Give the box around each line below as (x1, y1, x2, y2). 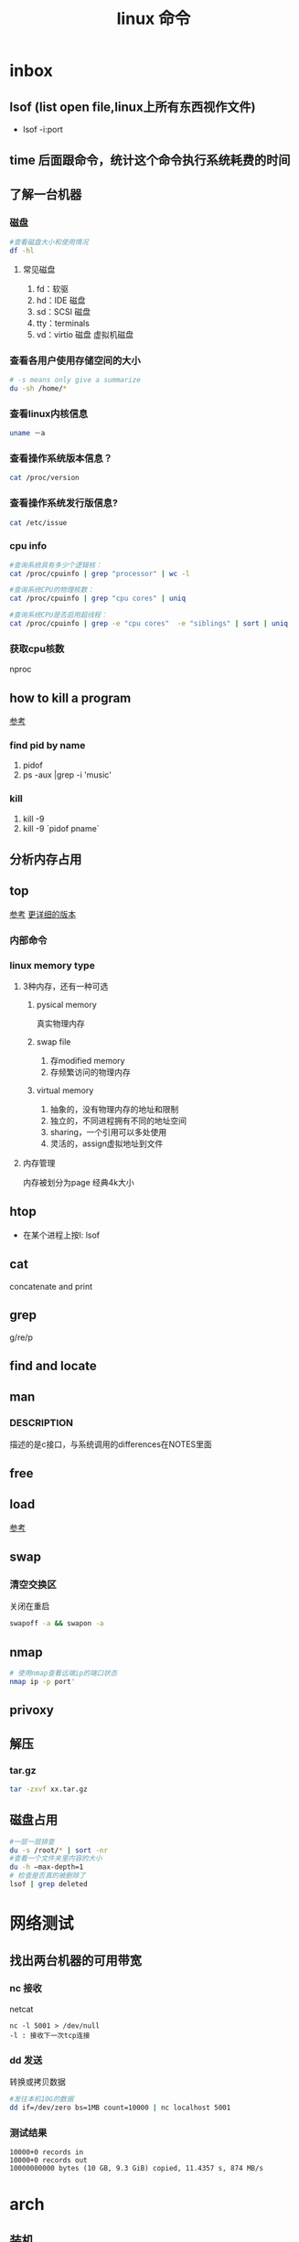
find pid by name (9, 738, 86, 751)
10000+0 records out (9, 2156, 89, 2165)
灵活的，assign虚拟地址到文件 (49, 1138, 164, 1149)
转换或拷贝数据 (9, 2076, 66, 2087)
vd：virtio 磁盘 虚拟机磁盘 (36, 328, 134, 339)
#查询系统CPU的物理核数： (9, 585, 94, 595)
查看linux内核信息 (9, 407, 89, 420)
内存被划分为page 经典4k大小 (22, 1177, 134, 1188)
